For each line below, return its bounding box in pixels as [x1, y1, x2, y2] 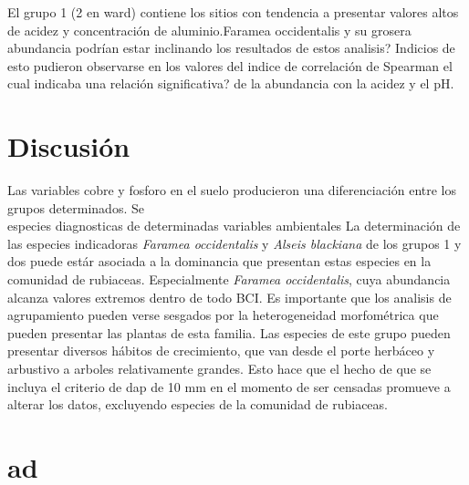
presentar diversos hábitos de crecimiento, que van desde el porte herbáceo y [7, 341, 435, 360]
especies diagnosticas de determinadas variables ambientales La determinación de [7, 216, 461, 235]
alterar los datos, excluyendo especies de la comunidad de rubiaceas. [7, 395, 388, 414]
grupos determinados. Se [7, 198, 144, 217]
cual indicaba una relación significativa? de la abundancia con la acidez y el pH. [7, 74, 454, 93]
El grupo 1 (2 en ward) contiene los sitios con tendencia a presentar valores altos [7, 3, 459, 21]
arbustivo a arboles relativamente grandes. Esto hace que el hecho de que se [7, 359, 432, 378]
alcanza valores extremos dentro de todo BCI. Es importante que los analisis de [7, 287, 452, 306]
